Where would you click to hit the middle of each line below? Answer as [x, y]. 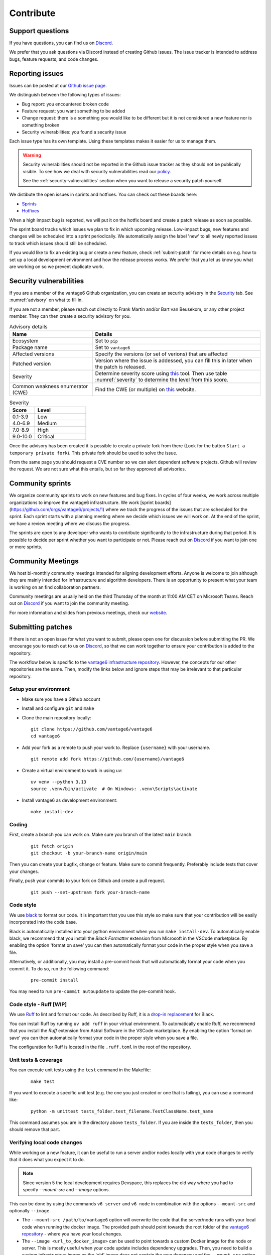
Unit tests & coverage [36, 1060]
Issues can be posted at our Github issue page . [58, 85]
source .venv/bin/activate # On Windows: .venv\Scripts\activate [114, 789]
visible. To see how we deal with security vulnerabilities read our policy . [97, 171]
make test [43, 1081]
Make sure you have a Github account [61, 699]
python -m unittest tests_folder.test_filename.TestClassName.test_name [122, 1111]
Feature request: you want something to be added [74, 111]
